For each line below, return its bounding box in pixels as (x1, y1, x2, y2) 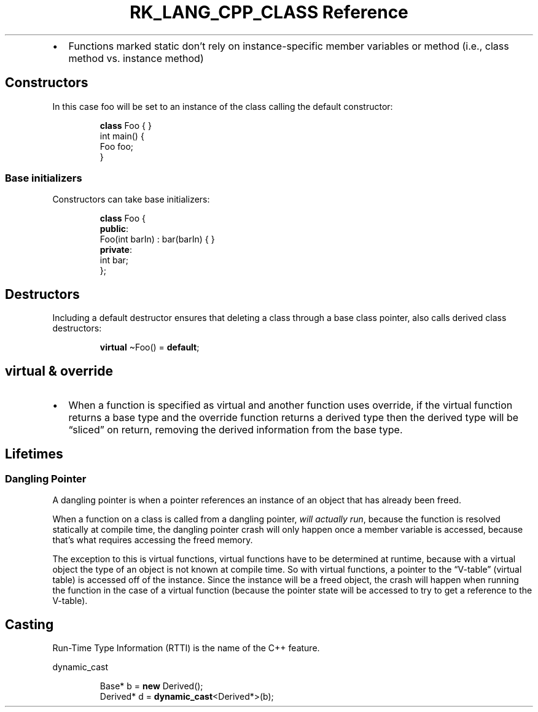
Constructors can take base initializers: (52, 194, 210, 205)
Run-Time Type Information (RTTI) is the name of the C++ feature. (52, 643, 320, 654)
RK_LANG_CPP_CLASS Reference (130, 2, 408, 23)
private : (99, 244, 132, 255)
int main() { (99, 130, 144, 141)
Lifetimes (5, 446, 63, 462)
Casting (5, 616, 54, 632)
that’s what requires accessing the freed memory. (52, 535, 253, 546)
